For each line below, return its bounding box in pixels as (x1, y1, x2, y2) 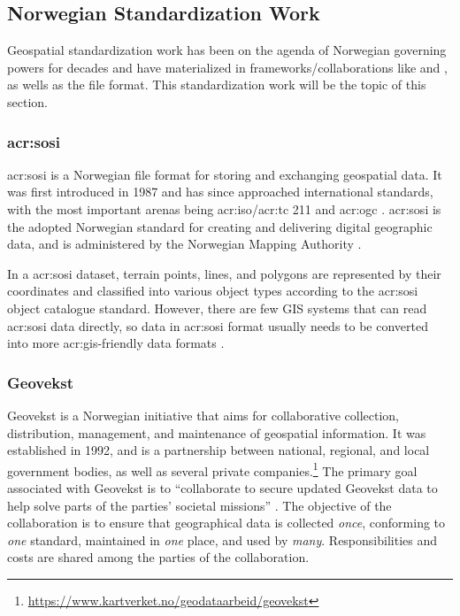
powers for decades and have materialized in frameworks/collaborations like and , (7, 58, 448, 76)
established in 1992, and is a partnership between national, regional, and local (7, 441, 430, 459)
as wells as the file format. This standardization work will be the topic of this (7, 75, 426, 94)
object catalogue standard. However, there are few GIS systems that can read (7, 298, 427, 317)
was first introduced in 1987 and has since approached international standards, (7, 182, 433, 201)
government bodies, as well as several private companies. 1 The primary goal (7, 458, 418, 480)
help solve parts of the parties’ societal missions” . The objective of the (7, 496, 392, 514)
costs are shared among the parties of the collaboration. (7, 548, 310, 566)
